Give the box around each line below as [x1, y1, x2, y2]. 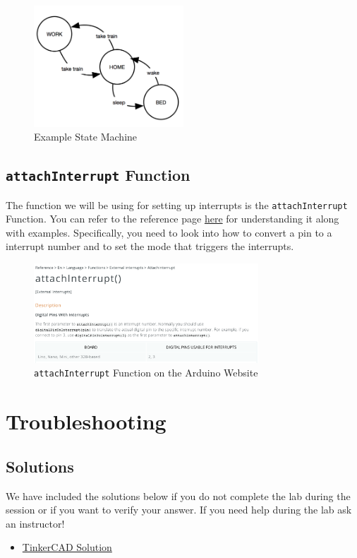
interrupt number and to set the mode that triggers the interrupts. [6, 239, 294, 254]
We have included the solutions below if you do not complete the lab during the [6, 488, 351, 503]
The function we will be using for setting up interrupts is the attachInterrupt [6, 197, 348, 212]
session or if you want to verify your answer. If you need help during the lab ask [6, 502, 352, 517]
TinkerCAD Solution [22, 540, 112, 554]
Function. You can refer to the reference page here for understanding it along [6, 211, 339, 226]
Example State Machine [34, 129, 138, 144]
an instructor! [6, 516, 65, 530]
